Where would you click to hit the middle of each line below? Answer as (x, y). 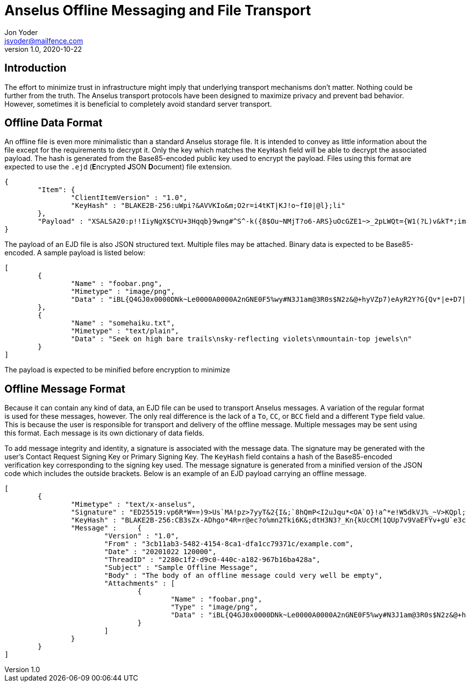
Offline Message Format (65, 389)
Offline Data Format (54, 123)
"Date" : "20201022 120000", (160, 552)
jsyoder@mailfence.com (44, 40)
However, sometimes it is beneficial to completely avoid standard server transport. (138, 104)
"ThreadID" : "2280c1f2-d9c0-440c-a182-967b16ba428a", (212, 560)
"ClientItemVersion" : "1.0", (129, 198)
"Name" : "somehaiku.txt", (123, 323)
